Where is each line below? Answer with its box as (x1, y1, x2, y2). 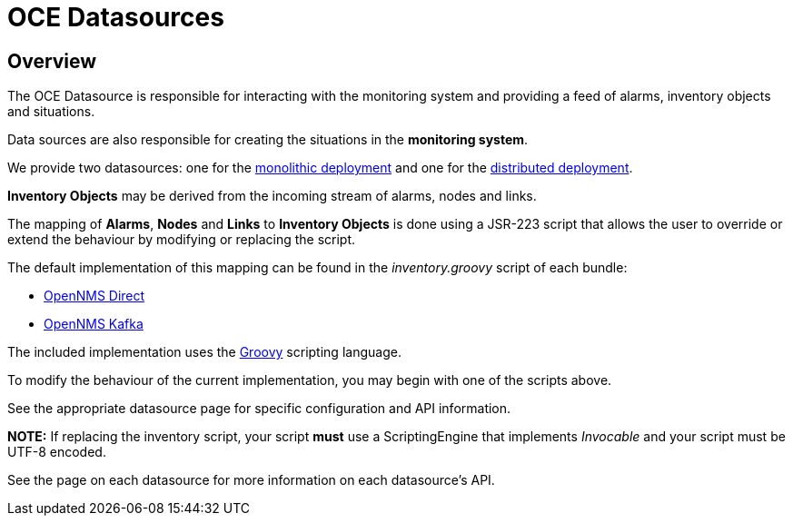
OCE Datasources (7, 2, 224, 33)
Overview (7, 49, 97, 73)
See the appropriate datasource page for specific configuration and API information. (7, 400, 511, 417)
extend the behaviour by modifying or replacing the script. (7, 232, 356, 248)
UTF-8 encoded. (7, 444, 106, 460)
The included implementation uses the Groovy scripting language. (7, 344, 401, 360)
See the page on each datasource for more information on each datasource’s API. (7, 472, 495, 488)
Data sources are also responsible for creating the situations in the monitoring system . (7, 132, 529, 148)
